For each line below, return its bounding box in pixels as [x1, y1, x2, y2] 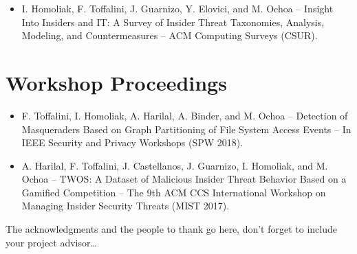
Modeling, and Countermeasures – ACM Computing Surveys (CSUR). [21, 28, 318, 43]
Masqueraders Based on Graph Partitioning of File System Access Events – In [21, 122, 351, 136]
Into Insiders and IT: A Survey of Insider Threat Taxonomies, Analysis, [21, 14, 325, 29]
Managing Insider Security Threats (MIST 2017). [21, 198, 230, 213]
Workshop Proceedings [6, 68, 227, 96]
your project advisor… [6, 235, 97, 249]
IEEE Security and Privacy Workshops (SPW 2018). [21, 135, 244, 150]
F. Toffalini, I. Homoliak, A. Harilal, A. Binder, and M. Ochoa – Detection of [21, 108, 348, 122]
